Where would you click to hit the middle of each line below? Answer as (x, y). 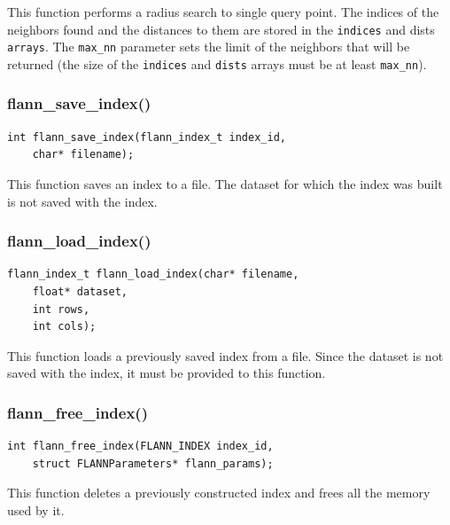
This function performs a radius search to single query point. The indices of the (223, 12)
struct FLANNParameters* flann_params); (153, 463)
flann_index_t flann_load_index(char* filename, (153, 274)
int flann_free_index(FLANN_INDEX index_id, (140, 447)
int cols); (64, 327)
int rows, (61, 309)
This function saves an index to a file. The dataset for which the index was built (225, 183)
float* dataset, (80, 291)
